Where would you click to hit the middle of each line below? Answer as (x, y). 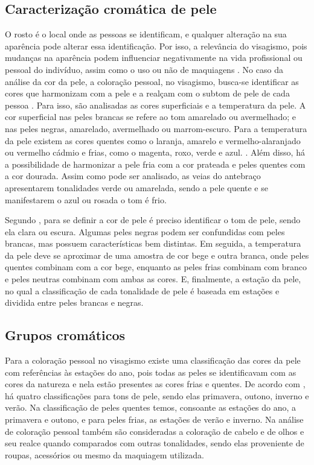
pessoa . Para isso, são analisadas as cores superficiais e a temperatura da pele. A (155, 105)
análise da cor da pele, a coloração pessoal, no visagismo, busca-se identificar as (152, 81)
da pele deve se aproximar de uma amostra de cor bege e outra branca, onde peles (157, 255)
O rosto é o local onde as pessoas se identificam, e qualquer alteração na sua (146, 34)
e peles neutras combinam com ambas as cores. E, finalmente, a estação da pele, (153, 279)
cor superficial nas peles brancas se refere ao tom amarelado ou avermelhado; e (151, 117)
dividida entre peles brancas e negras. (74, 302)
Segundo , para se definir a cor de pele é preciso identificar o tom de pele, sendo (153, 220)
